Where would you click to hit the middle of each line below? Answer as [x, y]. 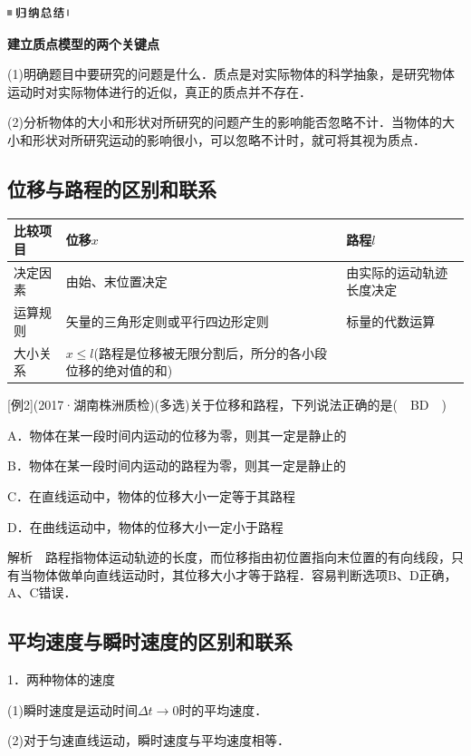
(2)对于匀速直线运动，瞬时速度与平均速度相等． [149, 740]
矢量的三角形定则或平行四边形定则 [167, 320]
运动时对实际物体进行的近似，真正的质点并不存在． [159, 91]
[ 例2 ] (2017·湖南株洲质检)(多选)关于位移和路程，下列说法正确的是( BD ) [227, 405]
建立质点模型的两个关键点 [83, 43]
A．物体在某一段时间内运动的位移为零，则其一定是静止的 [177, 435]
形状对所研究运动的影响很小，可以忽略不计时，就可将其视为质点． [229, 139]
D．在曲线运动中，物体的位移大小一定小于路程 [145, 526]
